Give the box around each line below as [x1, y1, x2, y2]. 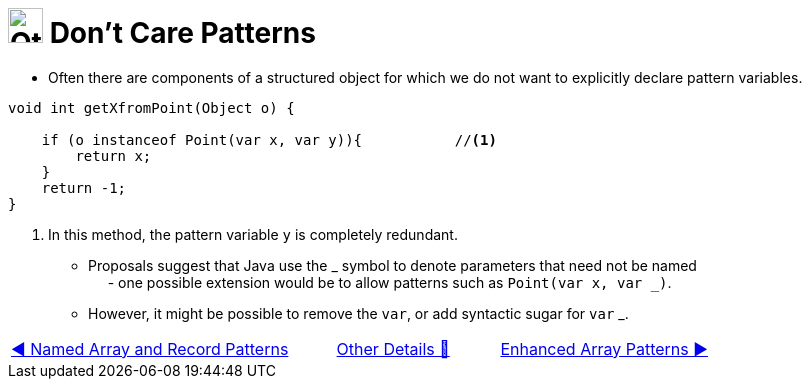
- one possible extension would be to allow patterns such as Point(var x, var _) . [107, 273, 672, 291]
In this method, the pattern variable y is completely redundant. [48, 225, 458, 243]
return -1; [41, 179, 127, 196]
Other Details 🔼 [336, 338, 450, 359]
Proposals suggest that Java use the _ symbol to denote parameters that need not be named [88, 256, 697, 274]
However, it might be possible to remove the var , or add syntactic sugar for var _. [88, 304, 629, 322]
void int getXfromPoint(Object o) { [8, 99, 295, 116]
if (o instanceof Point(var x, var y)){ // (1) [41, 131, 497, 148]
